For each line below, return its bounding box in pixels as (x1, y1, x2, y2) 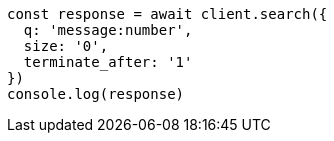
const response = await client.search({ (7, 6, 328, 22)
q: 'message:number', (23, 22, 193, 38)
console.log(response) (7, 86, 185, 102)
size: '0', (23, 38, 109, 54)
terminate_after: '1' (23, 54, 193, 70)
